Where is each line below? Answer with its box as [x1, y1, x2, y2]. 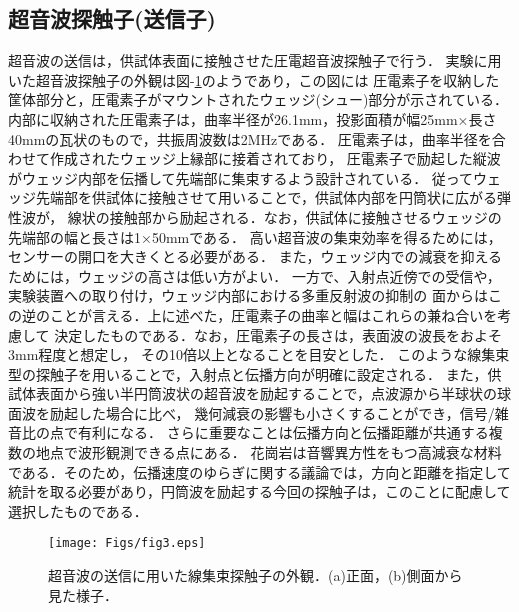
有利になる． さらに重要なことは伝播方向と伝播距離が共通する [77, 422, 489, 443]
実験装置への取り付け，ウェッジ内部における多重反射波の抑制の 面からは [8, 285, 488, 306]
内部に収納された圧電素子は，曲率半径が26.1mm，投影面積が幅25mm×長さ [8, 108, 497, 129]
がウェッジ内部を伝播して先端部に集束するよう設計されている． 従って [8, 167, 474, 188]
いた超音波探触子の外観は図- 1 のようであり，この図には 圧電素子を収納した [8, 69, 500, 90]
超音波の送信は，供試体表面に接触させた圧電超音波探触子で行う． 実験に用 [8, 50, 502, 71]
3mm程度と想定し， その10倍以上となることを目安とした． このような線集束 [8, 344, 510, 365]
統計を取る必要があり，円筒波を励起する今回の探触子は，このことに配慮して [8, 481, 511, 502]
